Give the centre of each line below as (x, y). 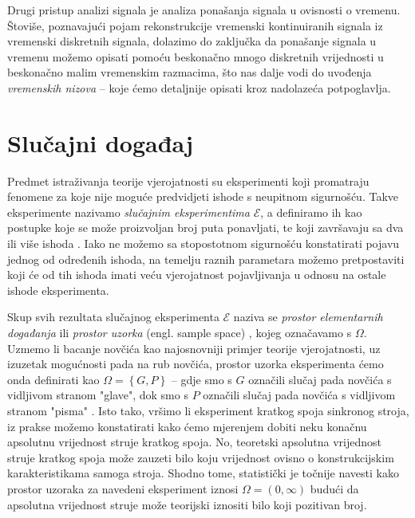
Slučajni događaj (100, 142)
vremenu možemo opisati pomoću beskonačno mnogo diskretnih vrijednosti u (196, 56)
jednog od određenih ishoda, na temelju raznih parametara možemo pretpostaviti (206, 259)
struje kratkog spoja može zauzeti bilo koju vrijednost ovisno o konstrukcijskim (201, 457)
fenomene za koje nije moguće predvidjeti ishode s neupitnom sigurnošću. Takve (203, 196)
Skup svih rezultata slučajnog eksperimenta (113, 317)
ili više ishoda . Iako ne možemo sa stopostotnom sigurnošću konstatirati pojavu (204, 243)
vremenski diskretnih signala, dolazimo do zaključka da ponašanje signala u (192, 41)
